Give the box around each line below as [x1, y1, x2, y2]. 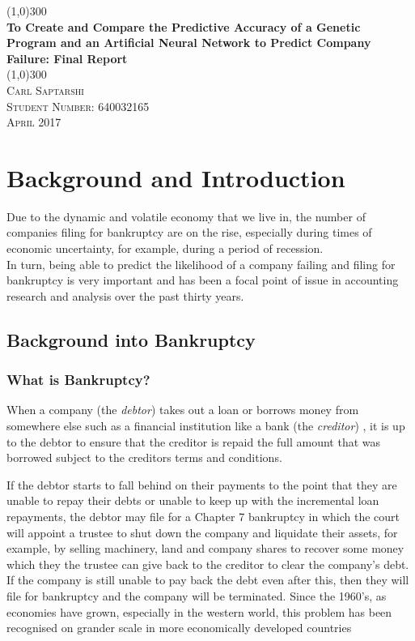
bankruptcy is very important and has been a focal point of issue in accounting [6, 271, 399, 288]
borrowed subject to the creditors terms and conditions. [6, 449, 282, 466]
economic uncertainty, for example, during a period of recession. [6, 240, 324, 257]
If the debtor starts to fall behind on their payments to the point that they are [6, 476, 397, 493]
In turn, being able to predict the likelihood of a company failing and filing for [6, 255, 396, 272]
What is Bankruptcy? [6, 370, 150, 390]
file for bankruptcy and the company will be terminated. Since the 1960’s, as [6, 587, 387, 604]
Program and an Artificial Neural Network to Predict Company [6, 34, 371, 51]
